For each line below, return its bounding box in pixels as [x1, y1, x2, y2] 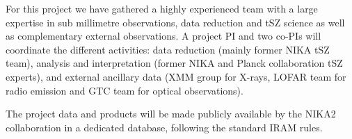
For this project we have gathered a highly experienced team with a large [6, 1, 318, 15]
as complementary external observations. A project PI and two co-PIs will [6, 28, 321, 43]
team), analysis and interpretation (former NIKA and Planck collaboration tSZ [6, 56, 343, 70]
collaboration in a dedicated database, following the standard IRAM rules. [6, 120, 323, 134]
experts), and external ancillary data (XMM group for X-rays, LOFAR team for [6, 69, 346, 83]
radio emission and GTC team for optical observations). [6, 83, 243, 97]
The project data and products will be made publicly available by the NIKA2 [6, 106, 336, 121]
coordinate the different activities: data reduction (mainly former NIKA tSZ [6, 42, 330, 56]
